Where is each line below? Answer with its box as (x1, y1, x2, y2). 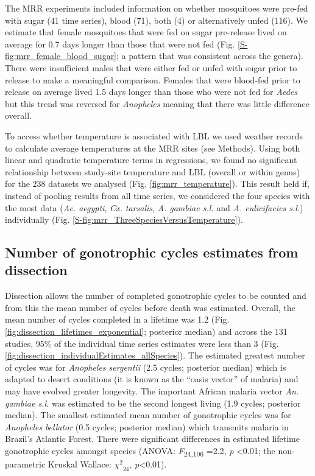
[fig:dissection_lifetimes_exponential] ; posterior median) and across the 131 (5, 325, 288, 338)
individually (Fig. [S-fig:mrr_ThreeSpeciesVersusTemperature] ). (5, 213, 243, 226)
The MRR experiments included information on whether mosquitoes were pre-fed (5, 2, 308, 14)
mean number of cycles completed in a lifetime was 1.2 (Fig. (5, 313, 230, 326)
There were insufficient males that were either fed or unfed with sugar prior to (5, 61, 297, 74)
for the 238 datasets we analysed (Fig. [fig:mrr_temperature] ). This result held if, (5, 177, 310, 190)
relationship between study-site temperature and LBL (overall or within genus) (5, 165, 300, 178)
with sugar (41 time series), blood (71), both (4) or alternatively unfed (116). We (5, 13, 308, 26)
